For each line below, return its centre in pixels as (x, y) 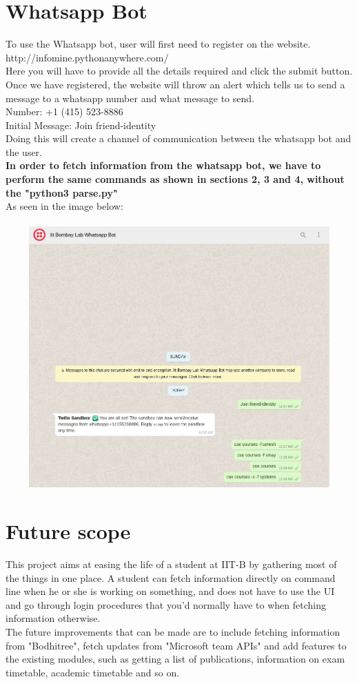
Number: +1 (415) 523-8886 (64, 111)
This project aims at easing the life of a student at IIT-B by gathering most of (171, 564)
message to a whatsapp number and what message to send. (130, 98)
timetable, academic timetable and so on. (93, 672)
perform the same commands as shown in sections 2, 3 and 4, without (175, 179)
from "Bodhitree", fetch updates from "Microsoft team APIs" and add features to (176, 645)
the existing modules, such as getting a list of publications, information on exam (175, 659)
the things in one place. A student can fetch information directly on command (171, 577)
